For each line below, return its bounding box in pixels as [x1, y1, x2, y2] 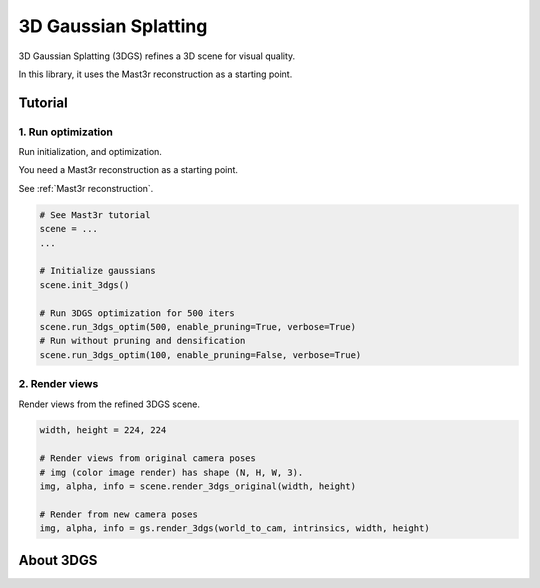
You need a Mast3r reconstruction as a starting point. [18, 164, 239, 176]
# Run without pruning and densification [39, 335, 246, 347]
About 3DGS [18, 551, 98, 569]
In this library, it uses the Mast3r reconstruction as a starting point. [18, 68, 293, 80]
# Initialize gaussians [39, 265, 157, 277]
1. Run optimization [18, 125, 114, 139]
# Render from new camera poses [39, 508, 199, 520]
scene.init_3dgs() [39, 279, 130, 290]
